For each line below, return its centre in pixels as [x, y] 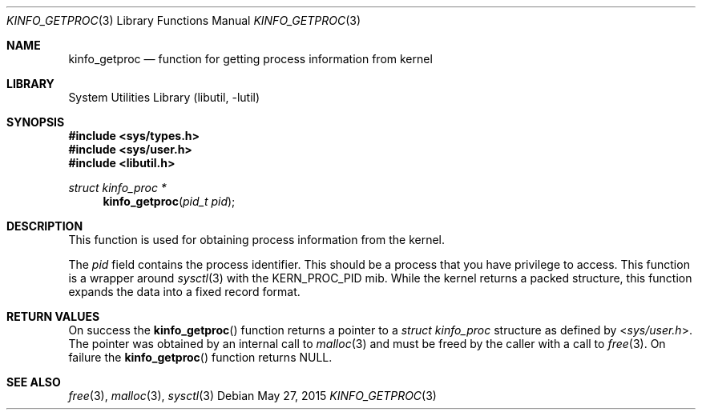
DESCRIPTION [45, 226]
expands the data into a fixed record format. [184, 292]
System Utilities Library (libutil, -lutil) [164, 97]
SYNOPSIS [36, 122]
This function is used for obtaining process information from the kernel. [257, 240]
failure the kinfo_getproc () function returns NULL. [200, 357]
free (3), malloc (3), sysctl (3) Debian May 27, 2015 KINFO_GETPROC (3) [252, 396]
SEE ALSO [34, 382]
